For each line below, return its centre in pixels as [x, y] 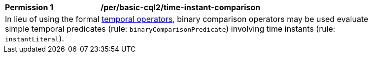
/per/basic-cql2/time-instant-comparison [181, 7]
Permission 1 [29, 7]
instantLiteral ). [35, 38]
